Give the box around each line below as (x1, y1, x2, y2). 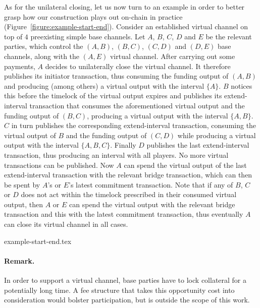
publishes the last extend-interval (146, 140, 249, 150)
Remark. (4, 255, 35, 266)
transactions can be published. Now (4, 159, 114, 170)
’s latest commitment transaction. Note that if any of (69, 179, 233, 190)
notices (231, 80, 252, 91)
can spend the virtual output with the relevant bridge (69, 199, 235, 209)
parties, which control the (4, 41, 83, 51)
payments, (4, 60, 35, 71)
